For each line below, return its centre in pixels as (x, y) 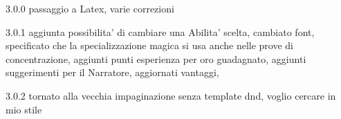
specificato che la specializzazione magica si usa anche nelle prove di (149, 45)
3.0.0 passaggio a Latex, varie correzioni (90, 8)
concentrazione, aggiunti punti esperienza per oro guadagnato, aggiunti (156, 58)
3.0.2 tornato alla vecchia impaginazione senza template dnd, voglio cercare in (171, 95)
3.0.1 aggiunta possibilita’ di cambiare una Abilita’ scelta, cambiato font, (160, 31)
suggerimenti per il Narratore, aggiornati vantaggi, (112, 72)
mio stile (24, 109)
